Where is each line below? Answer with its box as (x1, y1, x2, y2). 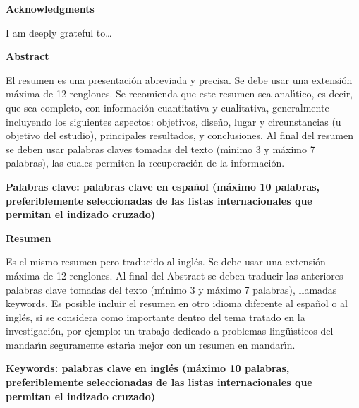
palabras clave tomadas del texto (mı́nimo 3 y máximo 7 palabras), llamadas (6, 282, 337, 296)
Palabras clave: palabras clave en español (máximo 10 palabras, (6, 179, 320, 193)
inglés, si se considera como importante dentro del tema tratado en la (6, 309, 305, 324)
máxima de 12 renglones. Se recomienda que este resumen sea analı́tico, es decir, (6, 86, 353, 101)
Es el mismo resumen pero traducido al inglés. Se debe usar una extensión (6, 254, 326, 269)
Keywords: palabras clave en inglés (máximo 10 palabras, (6, 361, 290, 376)
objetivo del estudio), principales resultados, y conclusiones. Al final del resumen (6, 128, 354, 143)
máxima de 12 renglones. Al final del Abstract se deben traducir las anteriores (6, 268, 343, 282)
